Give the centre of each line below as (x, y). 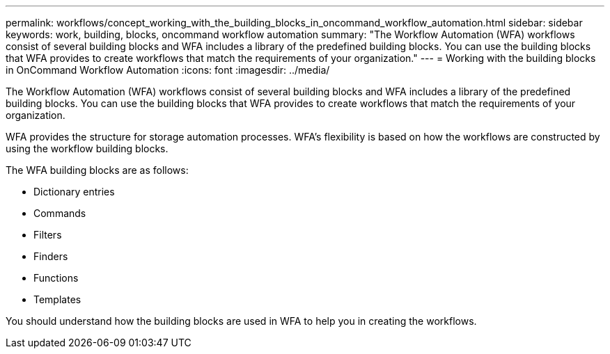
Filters (48, 235)
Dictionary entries (74, 192)
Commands (60, 213)
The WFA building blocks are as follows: (97, 170)
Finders (51, 256)
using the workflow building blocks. (87, 148)
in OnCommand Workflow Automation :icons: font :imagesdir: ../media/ (168, 70)
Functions (56, 278)
